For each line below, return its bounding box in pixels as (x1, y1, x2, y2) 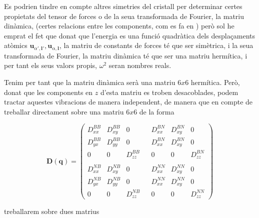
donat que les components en (4, 86, 93, 97)
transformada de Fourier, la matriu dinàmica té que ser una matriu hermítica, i (4, 50, 247, 60)
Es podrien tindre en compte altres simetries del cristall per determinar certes (4, 1, 242, 11)
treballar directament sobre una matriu (4, 106, 124, 116)
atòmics (4, 40, 27, 50)
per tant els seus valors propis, (4, 60, 97, 70)
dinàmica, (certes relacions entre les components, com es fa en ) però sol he (4, 20, 234, 31)
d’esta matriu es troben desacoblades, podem (100, 86, 238, 97)
